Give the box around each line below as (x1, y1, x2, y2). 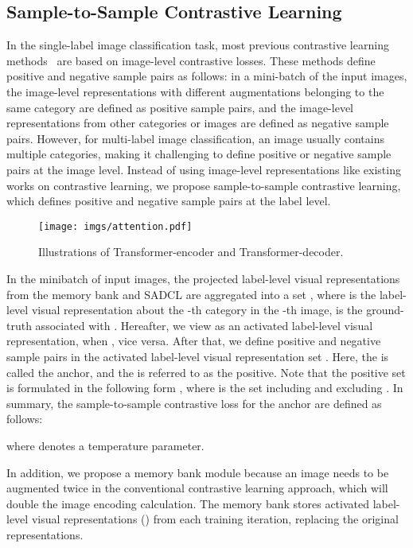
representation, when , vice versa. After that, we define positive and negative (6, 332, 381, 349)
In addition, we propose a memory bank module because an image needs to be (6, 464, 389, 480)
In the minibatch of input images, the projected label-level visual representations (6, 270, 400, 286)
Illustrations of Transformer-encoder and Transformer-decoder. (38, 243, 344, 260)
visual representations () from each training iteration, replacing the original (31, 511, 399, 527)
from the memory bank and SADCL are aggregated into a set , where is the (6, 286, 376, 302)
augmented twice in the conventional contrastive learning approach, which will (6, 480, 388, 496)
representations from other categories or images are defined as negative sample (6, 115, 389, 131)
